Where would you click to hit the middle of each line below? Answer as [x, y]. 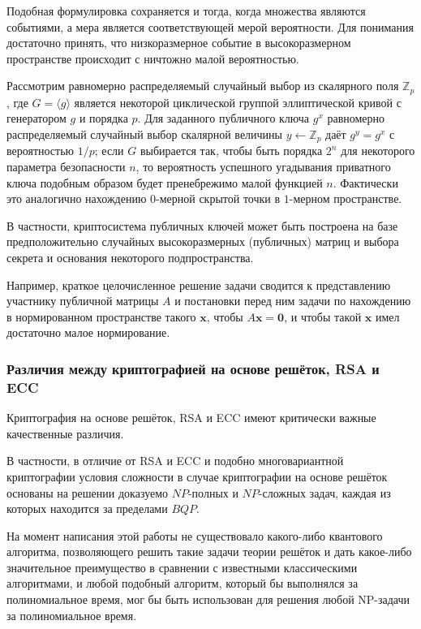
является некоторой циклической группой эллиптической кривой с [238, 102]
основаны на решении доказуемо [88, 492]
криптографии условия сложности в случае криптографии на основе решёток [197, 476]
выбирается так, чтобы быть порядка [231, 151]
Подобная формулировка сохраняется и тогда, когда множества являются [186, 11]
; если [109, 151]
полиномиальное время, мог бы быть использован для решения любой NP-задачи [208, 599]
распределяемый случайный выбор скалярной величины [145, 134]
